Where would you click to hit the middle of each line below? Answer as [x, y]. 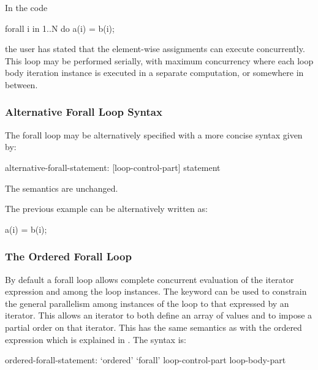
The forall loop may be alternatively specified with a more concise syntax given [154, 134]
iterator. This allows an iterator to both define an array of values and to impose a [159, 315]
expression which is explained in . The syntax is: [96, 339]
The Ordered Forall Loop [68, 256]
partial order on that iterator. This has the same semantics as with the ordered [153, 327]
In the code [26, 7]
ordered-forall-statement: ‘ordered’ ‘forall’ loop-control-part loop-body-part [146, 360]
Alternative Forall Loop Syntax [84, 112]
